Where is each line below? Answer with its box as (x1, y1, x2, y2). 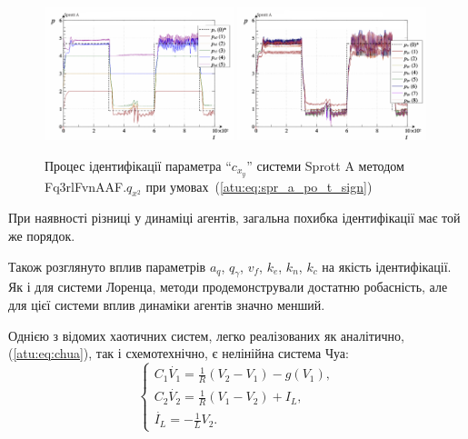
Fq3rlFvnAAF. (45, 176, 127, 195)
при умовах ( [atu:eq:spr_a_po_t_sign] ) (145, 176, 373, 195)
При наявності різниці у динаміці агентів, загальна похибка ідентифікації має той (8, 208, 461, 227)
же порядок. (8, 225, 75, 244)
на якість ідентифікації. (322, 256, 452, 275)
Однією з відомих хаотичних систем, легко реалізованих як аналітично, (8, 325, 404, 344)
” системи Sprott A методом (246, 155, 404, 175)
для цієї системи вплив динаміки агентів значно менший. (8, 294, 325, 314)
